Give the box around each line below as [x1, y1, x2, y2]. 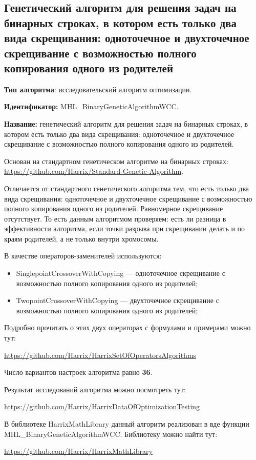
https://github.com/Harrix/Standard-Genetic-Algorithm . [4, 166, 184, 176]
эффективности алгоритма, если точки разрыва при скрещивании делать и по [4, 223, 245, 234]
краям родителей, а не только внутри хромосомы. [4, 233, 159, 244]
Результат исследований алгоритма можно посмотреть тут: [4, 384, 186, 394]
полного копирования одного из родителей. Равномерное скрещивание [4, 203, 223, 214]
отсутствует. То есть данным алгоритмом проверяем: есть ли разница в [4, 213, 226, 224]
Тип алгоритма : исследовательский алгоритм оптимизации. [4, 84, 192, 94]
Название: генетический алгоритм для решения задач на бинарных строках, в [4, 118, 248, 129]
